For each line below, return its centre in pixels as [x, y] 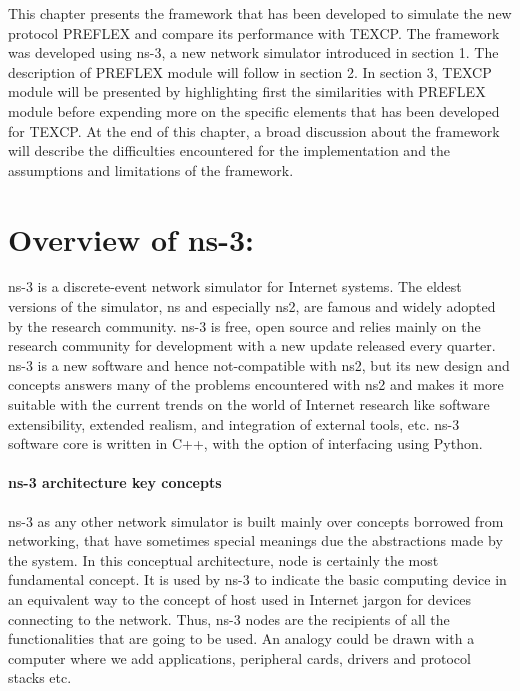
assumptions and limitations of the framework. [151, 169]
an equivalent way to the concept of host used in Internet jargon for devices [240, 598]
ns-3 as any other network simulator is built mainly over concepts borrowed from [256, 520]
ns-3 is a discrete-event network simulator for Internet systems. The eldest [235, 286]
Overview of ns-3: [131, 238]
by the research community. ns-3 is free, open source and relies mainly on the [244, 325]
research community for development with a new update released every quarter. [252, 345]
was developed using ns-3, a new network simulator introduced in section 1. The [253, 52]
